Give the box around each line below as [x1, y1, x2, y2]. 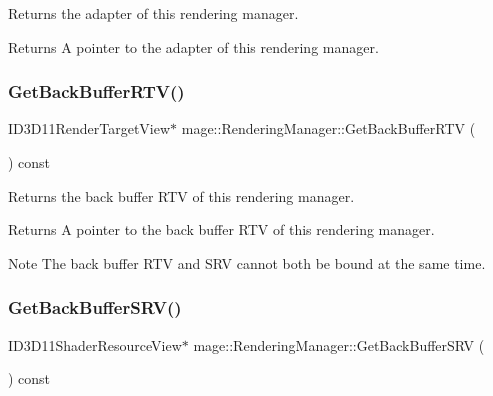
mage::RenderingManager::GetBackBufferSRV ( [193, 334, 485, 355]
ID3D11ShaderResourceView [8, 334, 182, 355]
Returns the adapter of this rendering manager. [8, 3, 299, 23]
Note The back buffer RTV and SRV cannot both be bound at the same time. [8, 252, 486, 273]
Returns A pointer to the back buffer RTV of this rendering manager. [8, 219, 435, 240]
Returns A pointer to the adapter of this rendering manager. [8, 36, 379, 57]
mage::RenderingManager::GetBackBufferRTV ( [181, 118, 476, 139]
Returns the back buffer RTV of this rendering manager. [8, 185, 355, 206]
